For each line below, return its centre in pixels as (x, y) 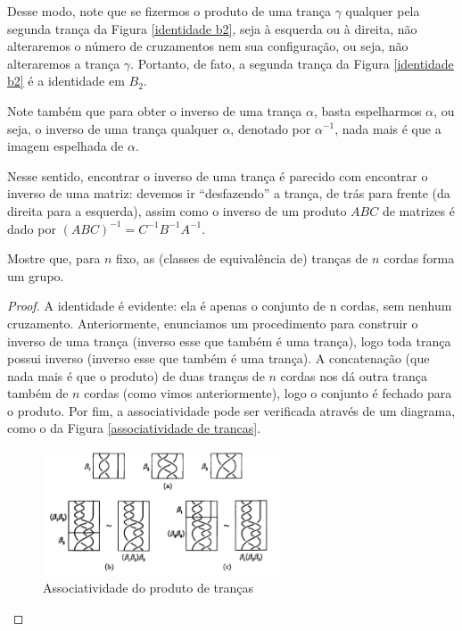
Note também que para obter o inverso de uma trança (155, 110)
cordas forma (419, 258)
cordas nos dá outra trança (354, 375)
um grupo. (36, 275)
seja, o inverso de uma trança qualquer (113, 128)
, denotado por (271, 128)
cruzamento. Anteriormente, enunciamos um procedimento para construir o (213, 323)
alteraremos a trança (64, 63)
